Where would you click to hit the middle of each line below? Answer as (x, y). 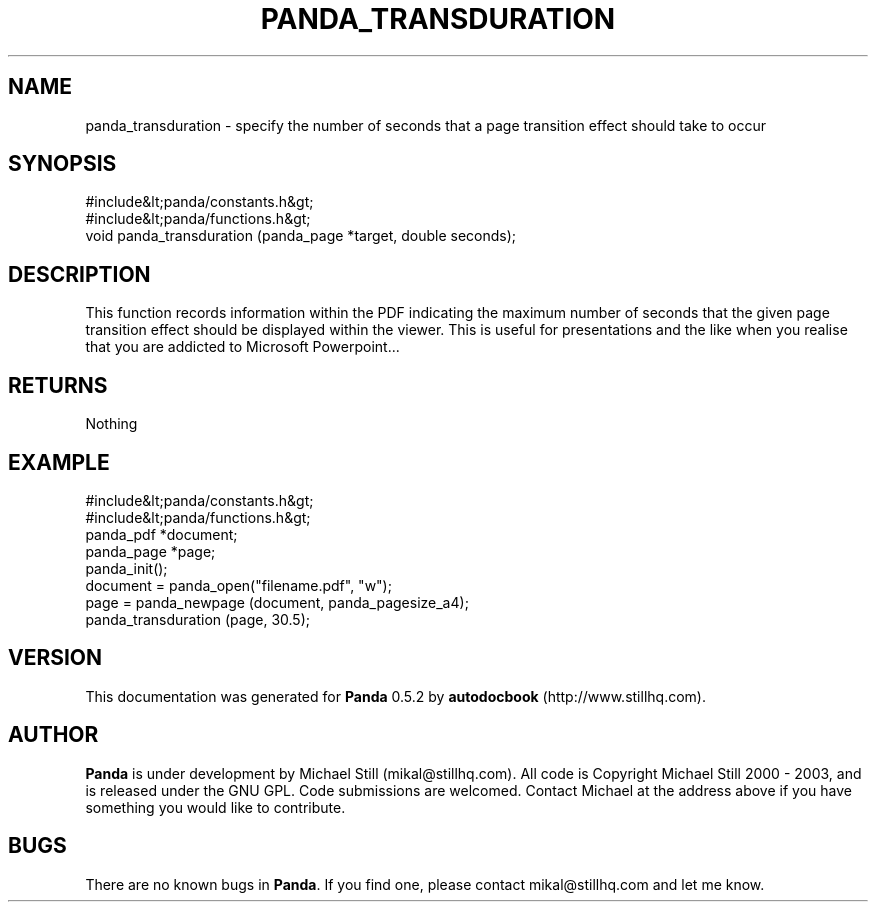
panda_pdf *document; (161, 534)
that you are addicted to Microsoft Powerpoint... (242, 347)
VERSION (55, 658)
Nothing (111, 424)
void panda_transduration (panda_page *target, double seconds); (301, 236)
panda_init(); (126, 568)
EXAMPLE (59, 462)
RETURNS (58, 385)
